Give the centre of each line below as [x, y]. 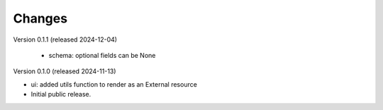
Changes [40, 18]
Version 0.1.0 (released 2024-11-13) [65, 71]
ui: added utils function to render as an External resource [114, 84]
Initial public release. [61, 94]
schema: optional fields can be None [102, 55]
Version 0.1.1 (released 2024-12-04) [65, 39]
